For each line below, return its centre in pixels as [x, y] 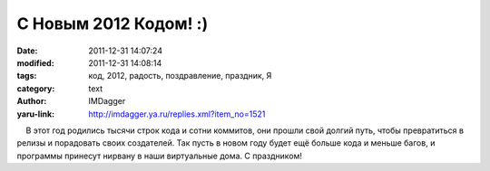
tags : [27, 76]
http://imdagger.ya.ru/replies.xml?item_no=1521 [177, 114]
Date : [27, 51]
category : [36, 88]
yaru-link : [35, 114]
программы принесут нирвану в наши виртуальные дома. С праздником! [160, 156]
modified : [35, 62]
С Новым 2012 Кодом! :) [113, 24]
